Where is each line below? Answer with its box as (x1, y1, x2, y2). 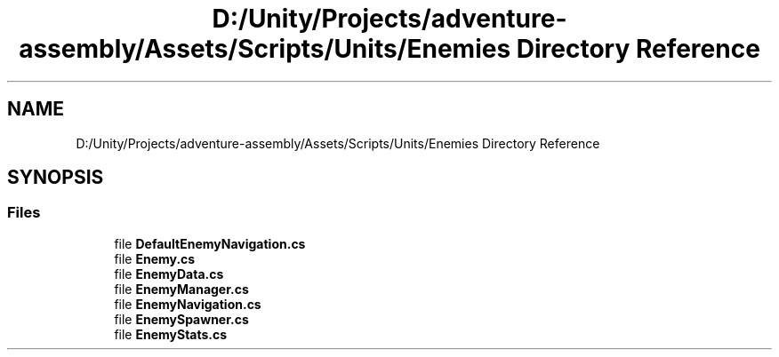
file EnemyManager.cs (114, 281, 249, 297)
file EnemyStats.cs (114, 326, 228, 342)
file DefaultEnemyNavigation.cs (114, 235, 306, 251)
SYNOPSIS (7, 166, 104, 189)
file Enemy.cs (114, 250, 196, 266)
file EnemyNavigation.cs (114, 296, 261, 312)
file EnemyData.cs (114, 266, 224, 282)
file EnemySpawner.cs (114, 311, 249, 327)
